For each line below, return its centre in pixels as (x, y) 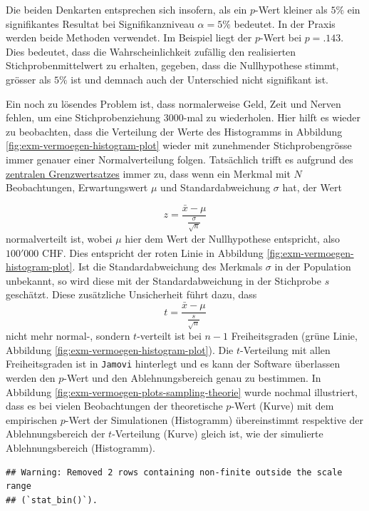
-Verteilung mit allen (285, 349)
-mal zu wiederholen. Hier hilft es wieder (272, 117)
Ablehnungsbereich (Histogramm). (80, 447)
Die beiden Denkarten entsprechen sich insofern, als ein (126, 9)
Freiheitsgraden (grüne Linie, (294, 336)
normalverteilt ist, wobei (59, 238)
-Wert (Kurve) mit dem (282, 406)
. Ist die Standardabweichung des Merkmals (167, 267)
